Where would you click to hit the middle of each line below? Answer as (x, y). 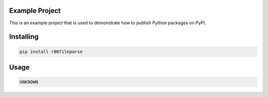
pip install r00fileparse (51, 51)
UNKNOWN (29, 82)
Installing (24, 37)
